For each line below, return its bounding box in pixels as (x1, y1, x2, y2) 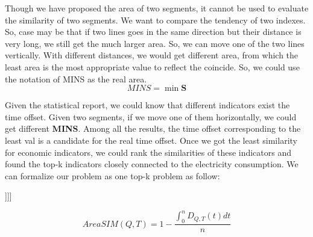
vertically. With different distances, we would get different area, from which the (5, 49, 299, 61)
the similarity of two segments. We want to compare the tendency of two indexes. (5, 13, 306, 26)
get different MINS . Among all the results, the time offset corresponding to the (5, 122, 301, 135)
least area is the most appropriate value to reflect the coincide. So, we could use (5, 60, 300, 73)
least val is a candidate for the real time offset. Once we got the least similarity (5, 134, 297, 146)
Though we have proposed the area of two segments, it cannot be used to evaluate (5, 2, 309, 14)
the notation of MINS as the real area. (5, 72, 147, 85)
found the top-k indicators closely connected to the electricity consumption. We (5, 158, 299, 170)
